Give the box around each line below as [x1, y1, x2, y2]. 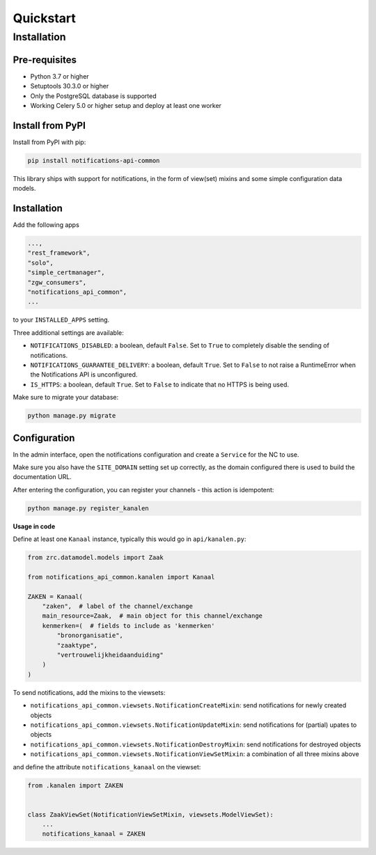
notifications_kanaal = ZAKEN [42, 830, 146, 838]
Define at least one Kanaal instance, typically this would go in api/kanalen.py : [13, 535, 246, 543]
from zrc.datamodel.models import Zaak [27, 554, 164, 562]
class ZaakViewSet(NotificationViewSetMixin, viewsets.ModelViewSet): [27, 810, 274, 818]
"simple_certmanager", [27, 269, 105, 276]
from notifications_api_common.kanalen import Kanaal [27, 573, 215, 581]
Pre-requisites [13, 54, 77, 65]
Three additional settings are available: [13, 328, 125, 337]
